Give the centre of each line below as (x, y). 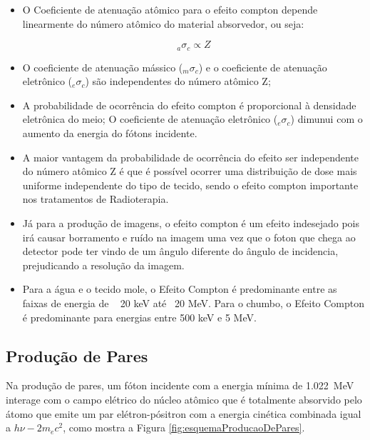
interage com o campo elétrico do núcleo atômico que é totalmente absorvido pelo (184, 399)
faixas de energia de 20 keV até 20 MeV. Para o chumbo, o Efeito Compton (194, 302)
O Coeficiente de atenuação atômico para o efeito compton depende (170, 9)
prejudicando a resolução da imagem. (103, 265)
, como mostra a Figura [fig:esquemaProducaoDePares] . (184, 427)
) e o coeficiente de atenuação (263, 67)
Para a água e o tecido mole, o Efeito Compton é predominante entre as (180, 289)
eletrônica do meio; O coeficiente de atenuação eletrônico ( (150, 119)
